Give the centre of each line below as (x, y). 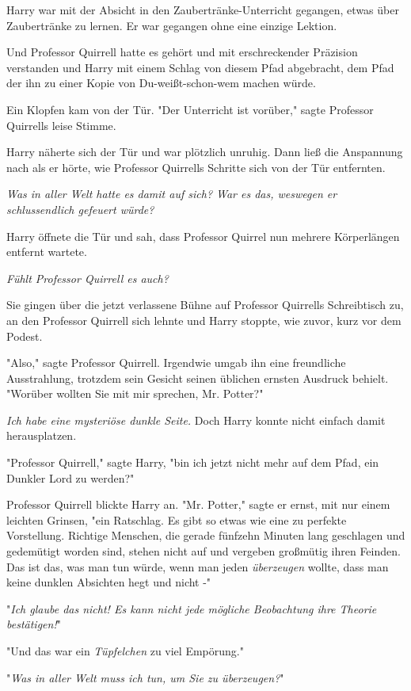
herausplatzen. (42, 435)
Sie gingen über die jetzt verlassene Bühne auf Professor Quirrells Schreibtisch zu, (205, 305)
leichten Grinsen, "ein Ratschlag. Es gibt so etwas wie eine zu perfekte (177, 519)
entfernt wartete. (47, 252)
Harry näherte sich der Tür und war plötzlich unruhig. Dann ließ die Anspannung (205, 152)
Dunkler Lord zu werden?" (70, 477)
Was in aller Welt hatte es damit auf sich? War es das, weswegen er (172, 194)
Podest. (25, 336)
